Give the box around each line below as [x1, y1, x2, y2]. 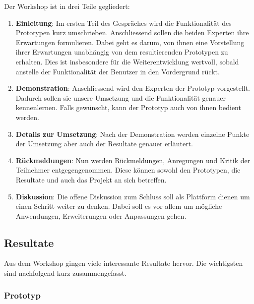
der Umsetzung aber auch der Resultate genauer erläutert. [15, 138, 193, 149]
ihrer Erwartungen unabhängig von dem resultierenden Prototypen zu [15, 47, 228, 57]
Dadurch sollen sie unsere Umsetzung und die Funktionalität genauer [15, 92, 226, 103]
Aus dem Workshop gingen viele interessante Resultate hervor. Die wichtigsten [4, 258, 243, 268]
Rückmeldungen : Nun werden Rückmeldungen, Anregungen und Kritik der [15, 155, 251, 165]
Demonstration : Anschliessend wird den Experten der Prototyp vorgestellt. [15, 83, 250, 93]
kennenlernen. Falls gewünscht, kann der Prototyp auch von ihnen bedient [15, 102, 241, 113]
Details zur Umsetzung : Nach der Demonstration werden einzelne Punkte [15, 128, 250, 139]
